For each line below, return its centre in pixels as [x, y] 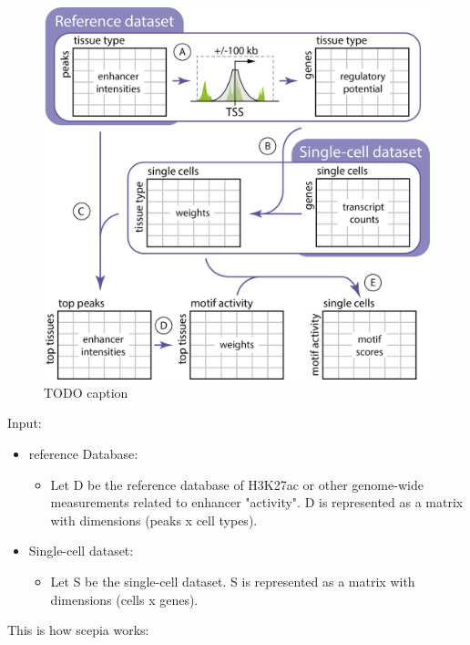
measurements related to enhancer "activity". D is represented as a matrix [257, 502]
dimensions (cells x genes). [124, 599]
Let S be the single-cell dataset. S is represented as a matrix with [233, 582]
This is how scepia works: [78, 630]
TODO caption [86, 392]
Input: [25, 423]
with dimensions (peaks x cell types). [154, 520]
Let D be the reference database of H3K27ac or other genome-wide [237, 484]
